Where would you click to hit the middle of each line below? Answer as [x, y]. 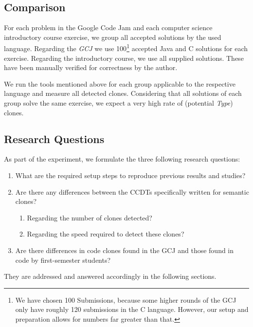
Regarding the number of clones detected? [90, 217]
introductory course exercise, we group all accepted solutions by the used [113, 37]
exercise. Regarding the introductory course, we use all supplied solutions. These [124, 58]
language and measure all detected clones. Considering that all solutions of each [123, 93]
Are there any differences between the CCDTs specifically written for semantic [132, 191]
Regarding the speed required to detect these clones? [106, 234]
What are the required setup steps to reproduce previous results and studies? [130, 175]
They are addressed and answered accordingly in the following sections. [110, 276]
